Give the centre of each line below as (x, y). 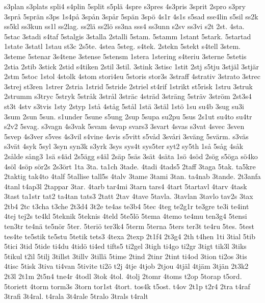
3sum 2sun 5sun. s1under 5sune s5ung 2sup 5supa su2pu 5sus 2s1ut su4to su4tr (128, 116)
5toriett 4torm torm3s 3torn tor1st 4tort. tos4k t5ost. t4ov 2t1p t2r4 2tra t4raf (127, 286)
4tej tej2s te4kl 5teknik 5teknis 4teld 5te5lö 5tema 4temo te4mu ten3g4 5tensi (126, 216)
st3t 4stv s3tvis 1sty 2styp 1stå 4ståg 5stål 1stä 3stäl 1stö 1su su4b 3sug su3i (124, 106)
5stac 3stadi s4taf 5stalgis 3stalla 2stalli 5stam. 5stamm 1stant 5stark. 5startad (128, 36)
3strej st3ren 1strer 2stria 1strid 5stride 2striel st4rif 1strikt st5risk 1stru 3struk (129, 86)
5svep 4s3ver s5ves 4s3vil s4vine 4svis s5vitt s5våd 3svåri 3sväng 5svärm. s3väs (126, 136)
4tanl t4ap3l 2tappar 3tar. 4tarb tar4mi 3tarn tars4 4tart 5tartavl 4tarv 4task (126, 186)
